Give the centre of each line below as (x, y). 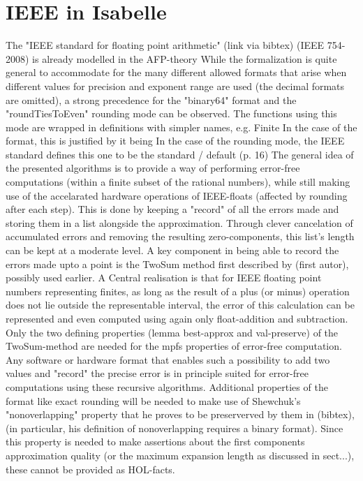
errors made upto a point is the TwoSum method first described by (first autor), (177, 264)
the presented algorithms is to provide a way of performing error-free (153, 168)
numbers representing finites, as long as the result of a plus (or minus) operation (178, 291)
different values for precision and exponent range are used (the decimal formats (175, 86)
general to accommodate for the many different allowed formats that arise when (176, 72)
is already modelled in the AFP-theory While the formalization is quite (185, 58)
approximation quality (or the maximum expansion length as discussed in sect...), (180, 455)
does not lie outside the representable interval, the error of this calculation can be (180, 305)
